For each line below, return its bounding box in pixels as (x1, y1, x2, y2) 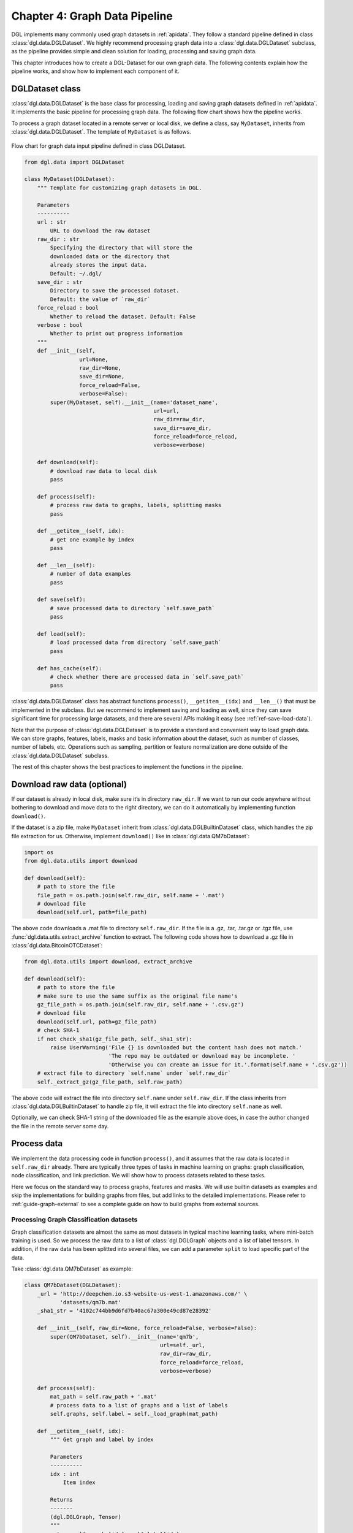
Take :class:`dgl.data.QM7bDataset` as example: (11, 1265, 133, 1272)
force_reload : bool (37, 304, 99, 312)
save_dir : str (37, 279, 83, 286)
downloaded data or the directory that (50, 253, 170, 260)
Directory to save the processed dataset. (50, 287, 180, 294)
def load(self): (37, 630, 86, 638)
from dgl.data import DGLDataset (24, 158, 125, 166)
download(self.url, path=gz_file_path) (37, 1018, 158, 1025)
